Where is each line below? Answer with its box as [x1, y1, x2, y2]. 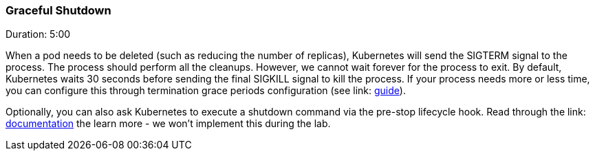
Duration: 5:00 [6, 28, 71, 41]
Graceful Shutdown [6, 3, 111, 17]
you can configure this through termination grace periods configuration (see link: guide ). [6, 85, 406, 97]
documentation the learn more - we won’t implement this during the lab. [6, 118, 331, 130]
